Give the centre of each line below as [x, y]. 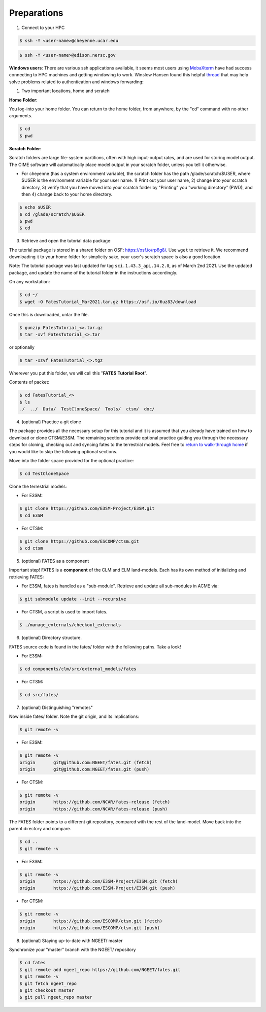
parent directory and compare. [40, 829]
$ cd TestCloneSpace [44, 474]
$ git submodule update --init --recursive [73, 599]
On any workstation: [30, 282]
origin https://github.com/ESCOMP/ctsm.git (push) [90, 928]
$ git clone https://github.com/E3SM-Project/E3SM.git [87, 508]
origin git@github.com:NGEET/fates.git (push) [84, 769]
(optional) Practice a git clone [51, 422]
